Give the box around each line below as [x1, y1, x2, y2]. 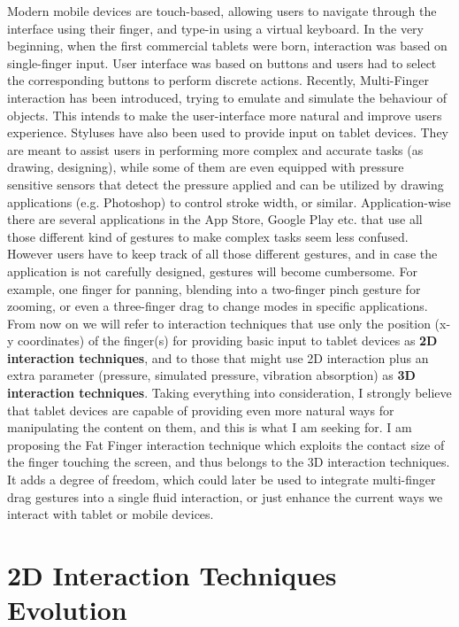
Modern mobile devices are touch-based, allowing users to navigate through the [7, 2, 437, 19]
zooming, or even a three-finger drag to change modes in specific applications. [7, 297, 428, 315]
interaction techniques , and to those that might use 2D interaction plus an [7, 348, 429, 367]
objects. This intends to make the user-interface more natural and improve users [7, 105, 442, 124]
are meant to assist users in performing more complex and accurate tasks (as [7, 140, 424, 159]
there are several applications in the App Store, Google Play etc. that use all [7, 210, 423, 228]
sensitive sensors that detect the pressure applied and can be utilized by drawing [7, 174, 444, 193]
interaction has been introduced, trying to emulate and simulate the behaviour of [7, 88, 447, 106]
